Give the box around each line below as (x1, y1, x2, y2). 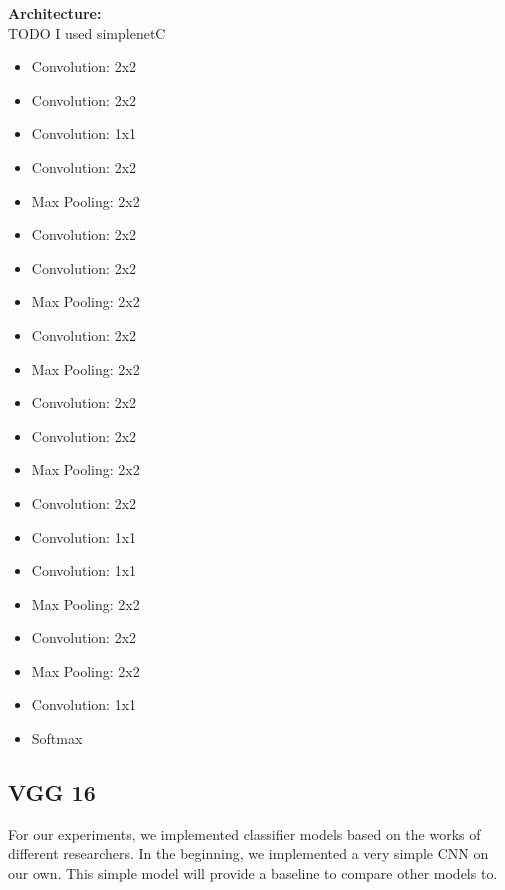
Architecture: (8, 3, 102, 23)
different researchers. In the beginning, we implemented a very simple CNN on (8, 843, 489, 864)
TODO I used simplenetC (8, 22, 166, 43)
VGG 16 (8, 777, 96, 808)
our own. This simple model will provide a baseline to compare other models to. (8, 863, 498, 884)
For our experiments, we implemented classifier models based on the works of (8, 823, 481, 844)
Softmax (31, 728, 83, 749)
